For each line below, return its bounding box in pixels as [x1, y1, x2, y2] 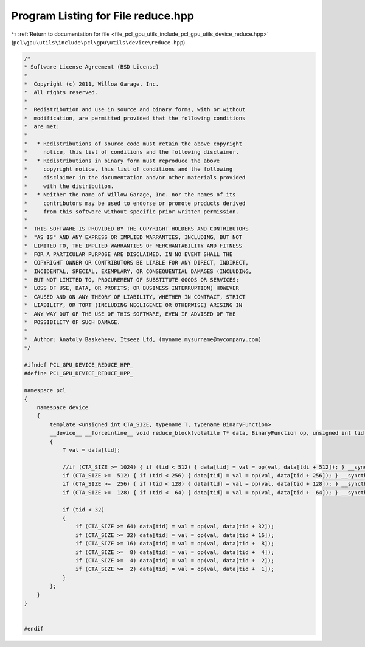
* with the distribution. [24, 182, 114, 190]
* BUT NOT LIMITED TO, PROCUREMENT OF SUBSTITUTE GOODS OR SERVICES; [24, 277, 240, 283]
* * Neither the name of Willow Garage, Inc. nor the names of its [24, 192, 236, 198]
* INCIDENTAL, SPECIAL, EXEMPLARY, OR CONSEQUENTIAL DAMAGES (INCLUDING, [24, 268, 252, 275]
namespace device [36, 404, 89, 410]
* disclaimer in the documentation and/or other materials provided [24, 174, 246, 181]
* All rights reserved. [24, 89, 99, 96]
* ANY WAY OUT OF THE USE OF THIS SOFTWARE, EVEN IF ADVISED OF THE [24, 310, 236, 317]
